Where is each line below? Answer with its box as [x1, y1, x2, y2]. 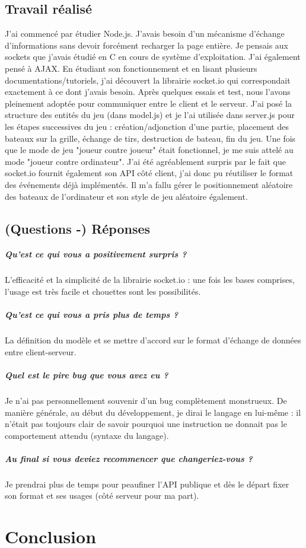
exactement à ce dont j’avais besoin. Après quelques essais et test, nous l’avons [5, 85, 291, 98]
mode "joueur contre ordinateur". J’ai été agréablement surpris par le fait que [5, 155, 286, 167]
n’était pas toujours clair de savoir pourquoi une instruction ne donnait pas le [5, 418, 287, 430]
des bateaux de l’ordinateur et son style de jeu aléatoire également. [5, 190, 248, 202]
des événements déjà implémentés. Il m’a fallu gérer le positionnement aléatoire [5, 178, 293, 190]
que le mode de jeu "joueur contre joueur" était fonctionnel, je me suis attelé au [5, 144, 294, 156]
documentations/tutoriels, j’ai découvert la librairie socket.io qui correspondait [5, 74, 291, 86]
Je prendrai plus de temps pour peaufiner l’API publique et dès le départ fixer [5, 477, 289, 490]
